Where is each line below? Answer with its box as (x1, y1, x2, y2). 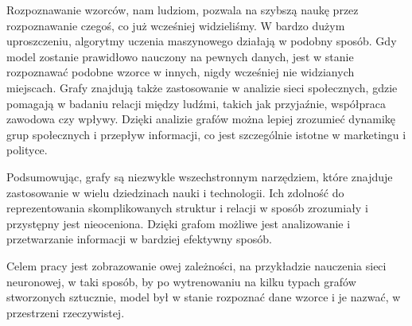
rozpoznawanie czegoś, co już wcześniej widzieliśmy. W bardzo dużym (6, 17, 345, 33)
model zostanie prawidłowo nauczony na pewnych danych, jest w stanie (6, 48, 354, 64)
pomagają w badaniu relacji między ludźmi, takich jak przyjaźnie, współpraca (6, 95, 387, 111)
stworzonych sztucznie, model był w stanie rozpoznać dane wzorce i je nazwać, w (6, 289, 401, 305)
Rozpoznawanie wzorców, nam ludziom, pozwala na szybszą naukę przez (6, 2, 359, 17)
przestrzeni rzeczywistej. (6, 304, 125, 320)
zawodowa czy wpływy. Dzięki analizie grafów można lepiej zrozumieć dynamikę (6, 111, 396, 127)
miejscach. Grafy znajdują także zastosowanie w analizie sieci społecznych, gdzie (6, 79, 398, 95)
